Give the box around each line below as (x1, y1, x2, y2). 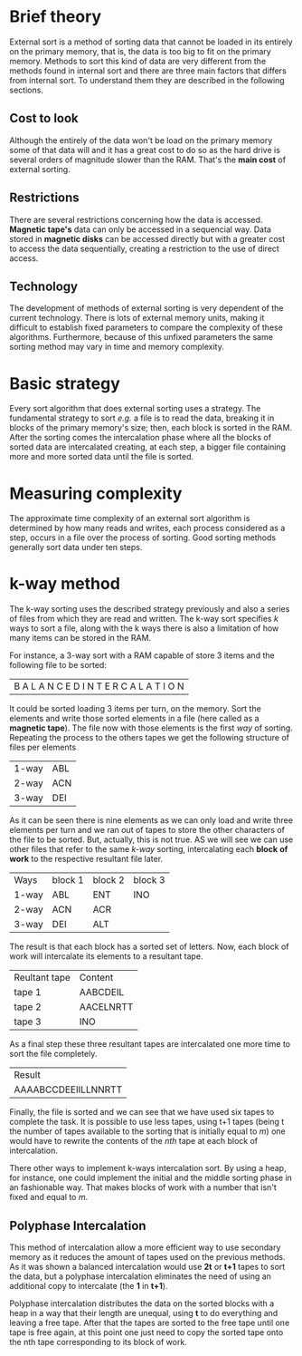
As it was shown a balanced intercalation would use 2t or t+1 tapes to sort (9, 1262, 286, 1272)
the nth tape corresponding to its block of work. (9, 1337, 187, 1347)
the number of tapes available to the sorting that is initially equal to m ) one (9, 1126, 287, 1137)
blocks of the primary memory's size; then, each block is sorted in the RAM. (9, 422, 292, 433)
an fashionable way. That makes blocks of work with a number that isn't (9, 1182, 278, 1193)
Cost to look (9, 111, 79, 126)
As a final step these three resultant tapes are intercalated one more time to (9, 1039, 291, 1050)
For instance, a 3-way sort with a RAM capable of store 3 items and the (9, 650, 275, 661)
